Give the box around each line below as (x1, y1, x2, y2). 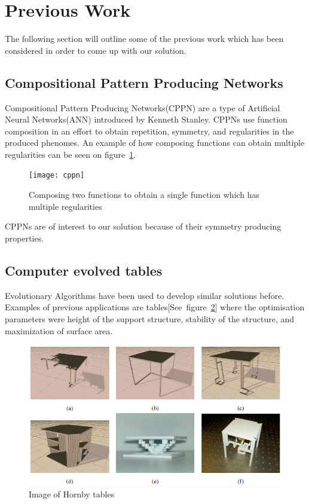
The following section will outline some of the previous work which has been (5, 32, 284, 45)
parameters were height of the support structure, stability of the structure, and (5, 312, 295, 325)
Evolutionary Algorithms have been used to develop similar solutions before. (5, 289, 284, 301)
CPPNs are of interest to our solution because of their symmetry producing (5, 220, 282, 233)
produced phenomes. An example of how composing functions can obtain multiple (5, 136, 305, 149)
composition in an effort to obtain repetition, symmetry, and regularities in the (5, 124, 294, 137)
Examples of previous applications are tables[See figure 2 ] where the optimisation (5, 301, 305, 313)
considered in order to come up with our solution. (5, 44, 186, 56)
